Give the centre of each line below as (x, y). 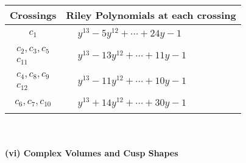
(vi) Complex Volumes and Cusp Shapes (92, 152)
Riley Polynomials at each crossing (151, 15)
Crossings (33, 15)
